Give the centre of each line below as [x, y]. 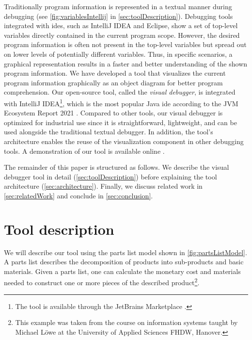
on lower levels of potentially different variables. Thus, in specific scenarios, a [118, 54]
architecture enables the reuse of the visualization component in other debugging [124, 141]
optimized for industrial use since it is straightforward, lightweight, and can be [120, 122]
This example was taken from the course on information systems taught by [126, 322]
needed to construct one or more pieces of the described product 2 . [102, 282]
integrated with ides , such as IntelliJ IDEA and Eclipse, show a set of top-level [121, 25]
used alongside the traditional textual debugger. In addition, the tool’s [109, 132]
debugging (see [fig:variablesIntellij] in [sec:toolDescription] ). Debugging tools [118, 16]
